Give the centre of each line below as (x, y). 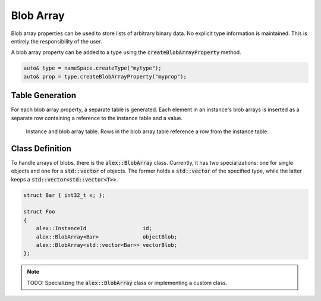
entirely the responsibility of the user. (56, 41)
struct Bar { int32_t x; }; (64, 195)
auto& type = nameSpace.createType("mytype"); (92, 68)
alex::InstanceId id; (94, 228)
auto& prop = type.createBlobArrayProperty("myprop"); (105, 76)
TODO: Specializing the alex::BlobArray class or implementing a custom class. (127, 283)
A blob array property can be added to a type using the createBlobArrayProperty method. (126, 52)
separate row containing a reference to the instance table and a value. (97, 118)
